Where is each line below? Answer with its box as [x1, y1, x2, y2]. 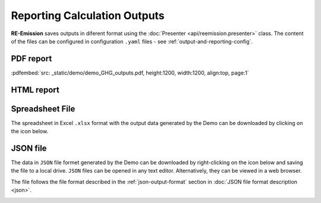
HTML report [11, 85, 59, 95]
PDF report [11, 54, 52, 64]
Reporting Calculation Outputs [11, 9, 165, 22]
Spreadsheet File [11, 104, 75, 114]
